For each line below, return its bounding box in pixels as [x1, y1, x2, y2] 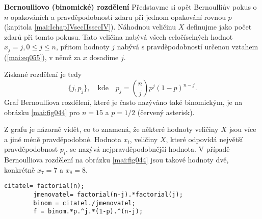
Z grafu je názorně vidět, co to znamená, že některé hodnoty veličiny [4, 124, 219, 134]
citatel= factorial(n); [4, 182, 85, 190]
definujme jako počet [186, 21, 252, 32]
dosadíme [89, 51, 119, 62]
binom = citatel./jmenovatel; [33, 199, 136, 207]
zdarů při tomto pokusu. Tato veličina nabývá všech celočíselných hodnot [4, 31, 233, 42]
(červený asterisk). [137, 106, 195, 117]
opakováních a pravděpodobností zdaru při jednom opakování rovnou [11, 11, 226, 22]
